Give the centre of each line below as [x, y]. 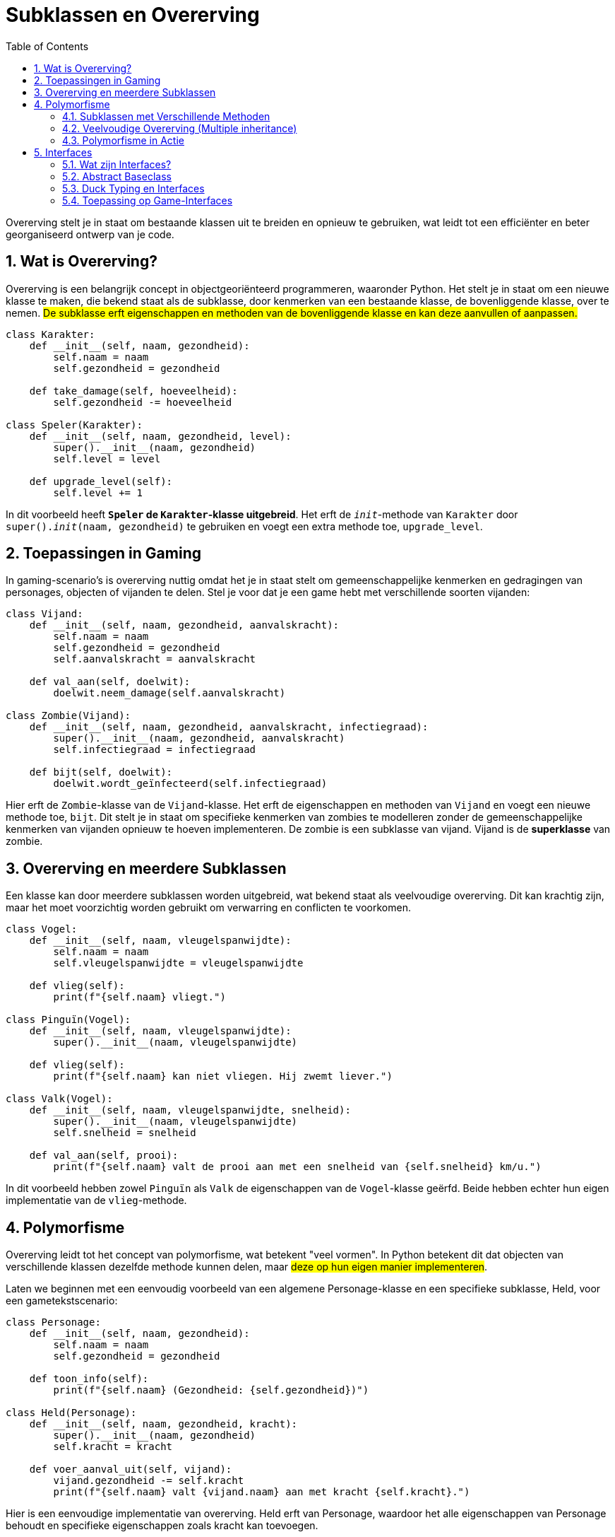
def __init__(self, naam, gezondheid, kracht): [163, 1424]
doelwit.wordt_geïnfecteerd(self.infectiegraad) [190, 784]
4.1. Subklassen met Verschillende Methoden [166, 116]
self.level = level [107, 458]
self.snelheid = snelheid [125, 1133]
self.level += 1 [98, 492]
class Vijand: [44, 614]
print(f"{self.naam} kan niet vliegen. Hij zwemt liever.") [223, 1076]
